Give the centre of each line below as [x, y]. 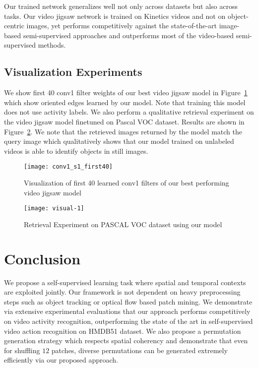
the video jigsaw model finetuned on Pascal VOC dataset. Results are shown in [124, 121]
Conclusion [42, 258]
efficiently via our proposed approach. [61, 360]
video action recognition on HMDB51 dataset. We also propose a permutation [123, 331]
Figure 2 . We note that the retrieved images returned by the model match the [123, 131]
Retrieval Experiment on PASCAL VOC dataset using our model [123, 224]
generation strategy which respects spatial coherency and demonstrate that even [126, 340]
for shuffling [22, 350]
